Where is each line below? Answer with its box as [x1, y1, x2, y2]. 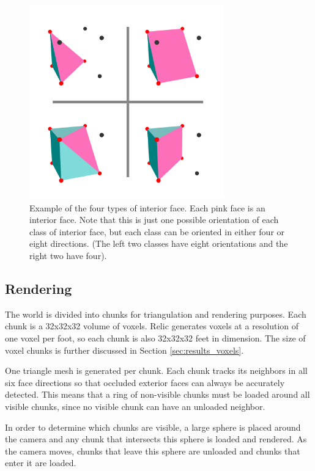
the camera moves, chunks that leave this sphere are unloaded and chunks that [5, 444, 300, 457]
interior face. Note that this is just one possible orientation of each [29, 213, 279, 226]
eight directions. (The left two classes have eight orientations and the [29, 237, 288, 250]
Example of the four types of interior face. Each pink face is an [29, 201, 265, 214]
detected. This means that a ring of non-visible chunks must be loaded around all [5, 388, 310, 401]
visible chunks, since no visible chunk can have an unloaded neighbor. [5, 400, 265, 412]
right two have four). [29, 249, 107, 261]
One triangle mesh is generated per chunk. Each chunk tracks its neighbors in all [5, 364, 308, 377]
